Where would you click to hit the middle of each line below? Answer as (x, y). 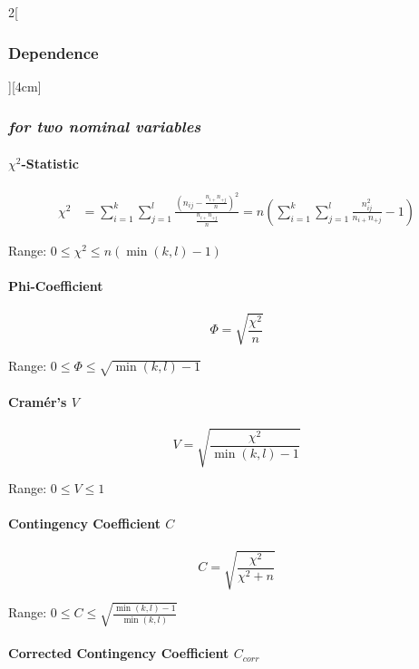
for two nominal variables (105, 126)
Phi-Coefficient (56, 286)
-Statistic (50, 163)
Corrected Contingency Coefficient (119, 653)
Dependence (54, 52)
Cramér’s (38, 401)
